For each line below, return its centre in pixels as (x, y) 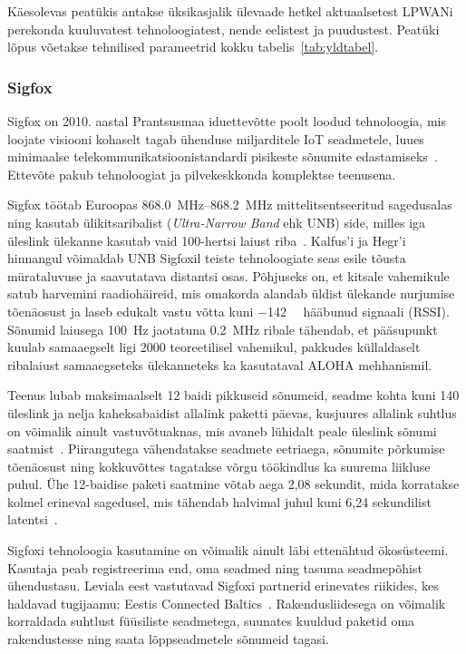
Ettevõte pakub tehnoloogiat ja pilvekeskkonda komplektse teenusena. (202, 174)
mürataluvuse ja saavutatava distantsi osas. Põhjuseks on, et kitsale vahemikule (228, 275)
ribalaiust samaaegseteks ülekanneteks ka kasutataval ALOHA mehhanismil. (220, 364)
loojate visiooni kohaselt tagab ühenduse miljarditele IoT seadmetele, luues (216, 138)
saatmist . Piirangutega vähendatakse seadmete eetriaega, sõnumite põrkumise (226, 449)
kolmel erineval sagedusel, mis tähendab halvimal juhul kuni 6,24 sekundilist (219, 501)
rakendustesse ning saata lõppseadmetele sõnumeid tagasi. (168, 639)
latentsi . (33, 519)
